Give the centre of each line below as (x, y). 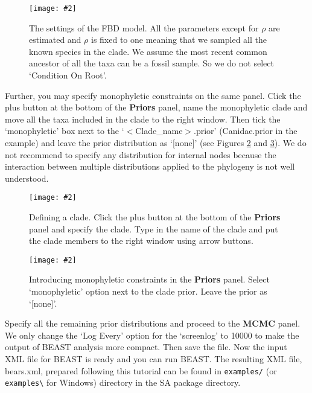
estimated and (55, 40)
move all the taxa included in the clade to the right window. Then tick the (143, 119)
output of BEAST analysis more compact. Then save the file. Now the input (146, 347)
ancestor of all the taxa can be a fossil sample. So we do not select (151, 63)
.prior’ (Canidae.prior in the (246, 131)
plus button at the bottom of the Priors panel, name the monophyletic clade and (156, 107)
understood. (27, 178)
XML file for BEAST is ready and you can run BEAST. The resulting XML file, (154, 359)
